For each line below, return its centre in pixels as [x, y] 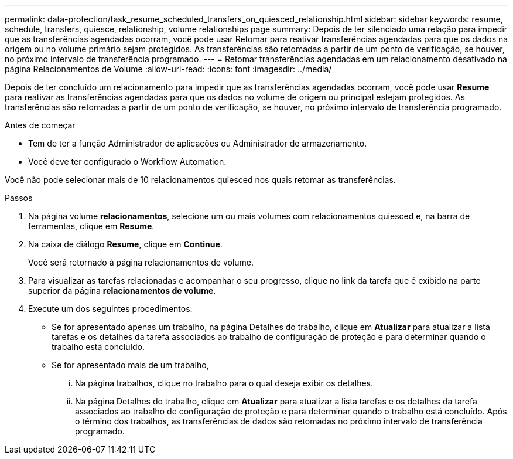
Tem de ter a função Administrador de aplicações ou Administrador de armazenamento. [198, 143]
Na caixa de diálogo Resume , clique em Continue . [125, 244]
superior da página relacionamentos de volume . [122, 290]
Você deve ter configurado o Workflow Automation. [127, 161]
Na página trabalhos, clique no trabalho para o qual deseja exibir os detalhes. [224, 383]
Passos [19, 198]
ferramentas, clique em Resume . [91, 226]
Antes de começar [40, 125]
